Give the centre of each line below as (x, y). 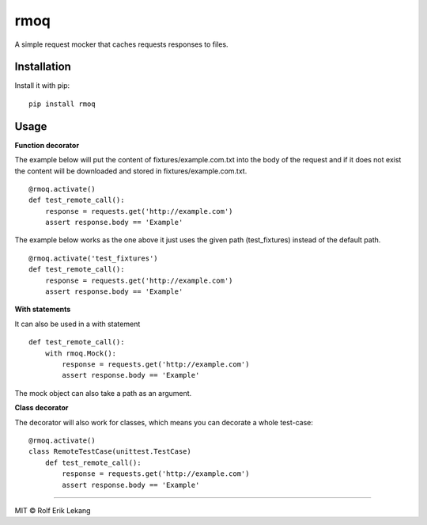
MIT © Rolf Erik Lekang (53, 510)
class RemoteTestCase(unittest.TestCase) (110, 452)
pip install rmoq (62, 104)
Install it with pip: (42, 86)
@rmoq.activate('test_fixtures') (93, 258)
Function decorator (47, 145)
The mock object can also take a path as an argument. (103, 393)
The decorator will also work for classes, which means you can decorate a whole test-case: (164, 422)
